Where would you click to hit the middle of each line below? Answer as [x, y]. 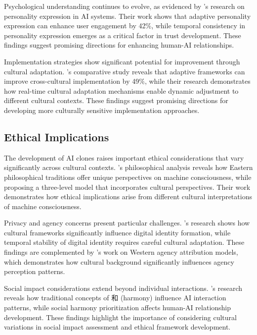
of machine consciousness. [43, 206]
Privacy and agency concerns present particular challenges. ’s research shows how [127, 223]
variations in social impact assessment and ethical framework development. [117, 327]
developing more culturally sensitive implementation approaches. [102, 110]
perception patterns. [35, 271]
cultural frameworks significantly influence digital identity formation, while [117, 232]
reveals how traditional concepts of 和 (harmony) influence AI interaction [115, 298]
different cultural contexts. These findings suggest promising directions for [116, 100]
